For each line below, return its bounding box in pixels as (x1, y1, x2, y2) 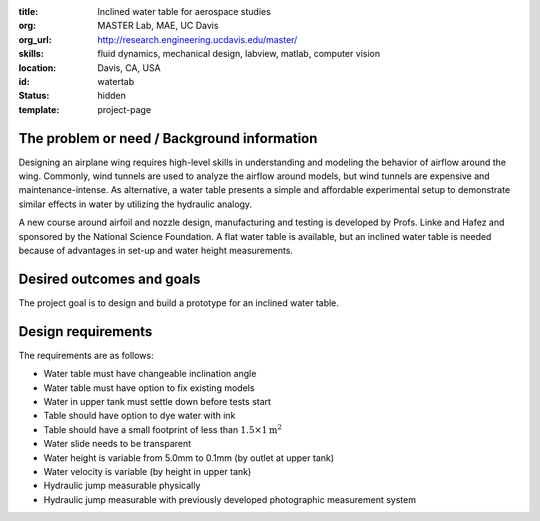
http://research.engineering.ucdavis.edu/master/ (97, 33, 298, 45)
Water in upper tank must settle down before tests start (43, 395, 272, 407)
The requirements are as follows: (18, 349, 154, 361)
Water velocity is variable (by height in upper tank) (43, 465, 252, 477)
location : (18, 61, 57, 74)
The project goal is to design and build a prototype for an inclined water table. (18, 296, 340, 309)
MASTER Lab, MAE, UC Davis (97, 20, 219, 32)
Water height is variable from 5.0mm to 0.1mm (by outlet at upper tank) (43, 451, 335, 464)
